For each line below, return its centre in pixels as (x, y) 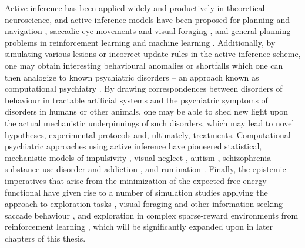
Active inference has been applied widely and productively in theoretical (135, 8)
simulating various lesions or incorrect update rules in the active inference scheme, (153, 54)
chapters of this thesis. (45, 238)
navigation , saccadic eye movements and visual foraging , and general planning (148, 31)
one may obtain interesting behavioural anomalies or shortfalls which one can (144, 65)
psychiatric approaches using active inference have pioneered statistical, (133, 146)
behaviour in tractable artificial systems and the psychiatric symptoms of (136, 100)
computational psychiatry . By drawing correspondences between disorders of (144, 88)
